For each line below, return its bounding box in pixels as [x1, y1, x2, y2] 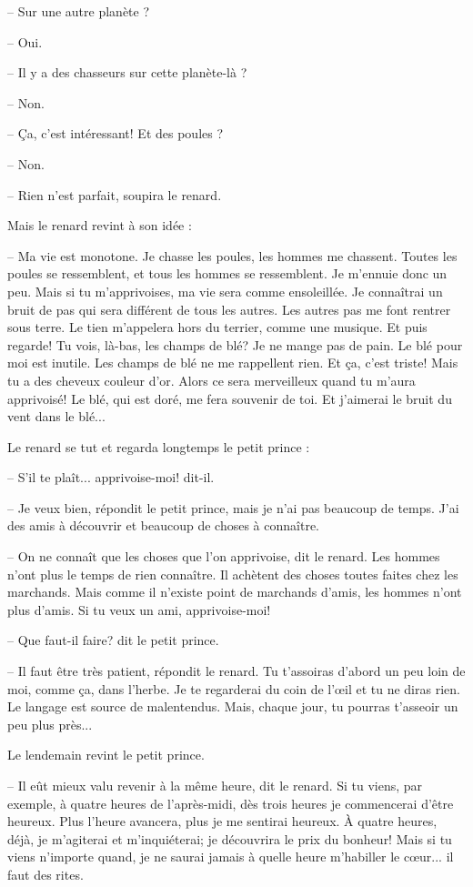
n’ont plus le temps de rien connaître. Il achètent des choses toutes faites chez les [7, 564, 458, 583]
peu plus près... [7, 714, 93, 733]
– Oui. [7, 32, 43, 51]
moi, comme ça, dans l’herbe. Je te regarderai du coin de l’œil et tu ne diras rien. [7, 679, 460, 698]
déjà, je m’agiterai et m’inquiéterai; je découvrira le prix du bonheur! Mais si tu [7, 829, 452, 848]
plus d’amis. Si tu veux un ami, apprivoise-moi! [7, 600, 271, 619]
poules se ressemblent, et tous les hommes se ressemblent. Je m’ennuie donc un [7, 264, 448, 283]
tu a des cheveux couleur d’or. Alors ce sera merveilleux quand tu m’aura [7, 370, 416, 389]
